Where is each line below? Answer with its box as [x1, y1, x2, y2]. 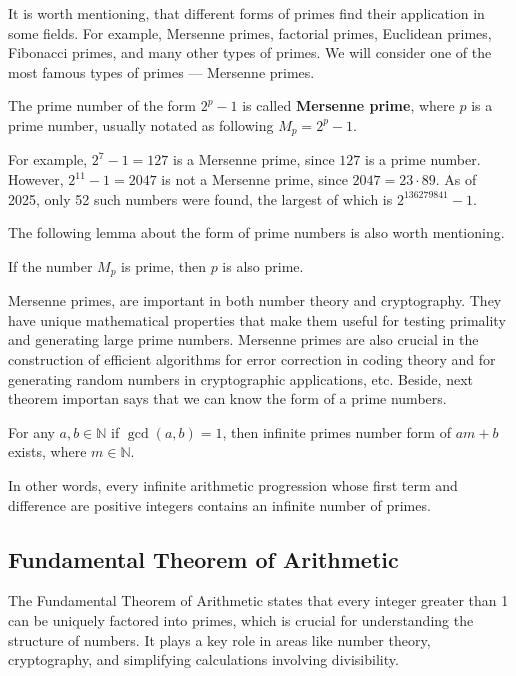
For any [8, 421, 55, 442]
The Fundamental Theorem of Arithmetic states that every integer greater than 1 [8, 590, 509, 611]
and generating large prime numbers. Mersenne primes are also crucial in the [8, 329, 479, 350]
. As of [435, 169, 477, 190]
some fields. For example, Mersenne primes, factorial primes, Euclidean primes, [8, 22, 492, 43]
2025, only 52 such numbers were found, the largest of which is [8, 188, 393, 209]
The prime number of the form [8, 95, 196, 116]
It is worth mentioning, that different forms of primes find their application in [8, 3, 485, 23]
